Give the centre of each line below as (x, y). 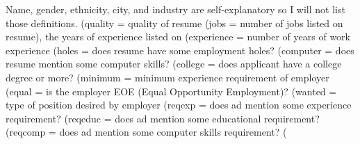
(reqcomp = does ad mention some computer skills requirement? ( (146, 132)
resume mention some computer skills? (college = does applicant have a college (174, 64)
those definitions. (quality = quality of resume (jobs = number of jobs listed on (174, 23)
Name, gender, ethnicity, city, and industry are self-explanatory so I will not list (175, 9)
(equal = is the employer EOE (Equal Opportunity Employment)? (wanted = (171, 91)
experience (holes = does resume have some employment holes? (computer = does (180, 50)
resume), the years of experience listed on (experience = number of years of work (178, 37)
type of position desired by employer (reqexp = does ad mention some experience (179, 105)
